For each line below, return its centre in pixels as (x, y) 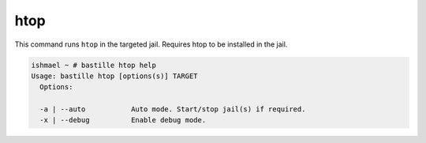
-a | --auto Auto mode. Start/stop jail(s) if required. (173, 109)
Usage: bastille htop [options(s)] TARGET (114, 76)
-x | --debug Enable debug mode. (123, 120)
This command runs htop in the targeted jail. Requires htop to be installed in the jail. (151, 44)
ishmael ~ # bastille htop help (94, 65)
